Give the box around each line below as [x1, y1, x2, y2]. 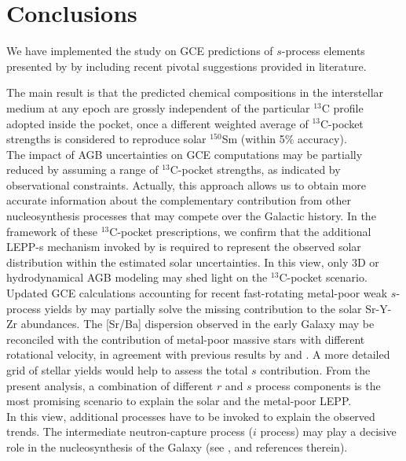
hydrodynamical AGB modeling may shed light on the [6, 269, 268, 286]
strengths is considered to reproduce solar [6, 131, 207, 147]
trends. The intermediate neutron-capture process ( [6, 423, 253, 440]
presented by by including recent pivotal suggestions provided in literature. [6, 57, 367, 74]
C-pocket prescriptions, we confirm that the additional [109, 223, 371, 239]
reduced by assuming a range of [6, 161, 159, 178]
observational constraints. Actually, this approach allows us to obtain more [6, 176, 366, 193]
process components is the [255, 377, 381, 393]
